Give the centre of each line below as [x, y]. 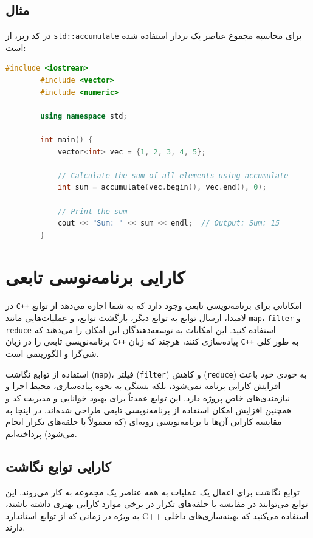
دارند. [15, 527]
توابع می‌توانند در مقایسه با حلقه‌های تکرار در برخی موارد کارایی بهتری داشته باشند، [157, 504]
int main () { [67, 140]
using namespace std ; [84, 116]
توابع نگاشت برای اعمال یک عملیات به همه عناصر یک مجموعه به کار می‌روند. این [153, 491]
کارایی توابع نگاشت [58, 466]
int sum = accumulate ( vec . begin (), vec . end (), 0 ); [162, 188]
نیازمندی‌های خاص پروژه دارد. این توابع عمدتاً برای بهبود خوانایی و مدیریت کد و [148, 397]
